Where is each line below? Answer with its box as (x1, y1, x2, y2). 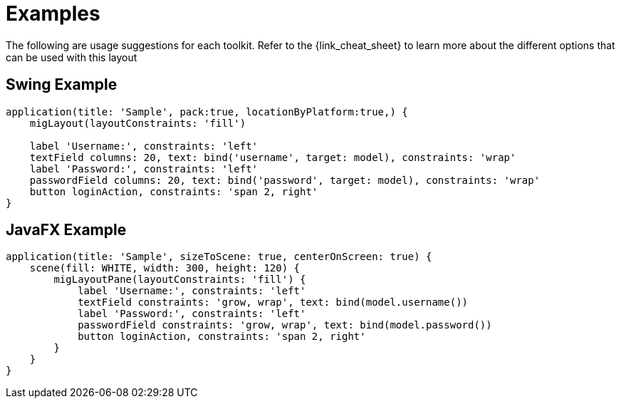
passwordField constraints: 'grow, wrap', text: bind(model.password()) (78, 319, 492, 331)
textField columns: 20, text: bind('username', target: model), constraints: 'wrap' (29, 151, 516, 163)
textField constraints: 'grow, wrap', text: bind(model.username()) (78, 296, 469, 309)
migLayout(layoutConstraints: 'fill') (29, 117, 246, 129)
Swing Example (6, 76, 118, 94)
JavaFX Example (6, 221, 127, 239)
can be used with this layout (6, 51, 137, 63)
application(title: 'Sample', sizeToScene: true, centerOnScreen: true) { (6, 251, 432, 263)
